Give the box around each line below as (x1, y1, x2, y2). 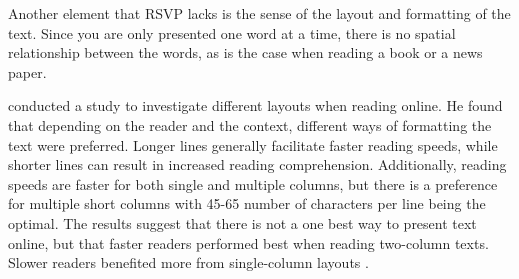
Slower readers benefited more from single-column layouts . (8, 252, 369, 273)
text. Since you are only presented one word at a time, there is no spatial (8, 22, 456, 43)
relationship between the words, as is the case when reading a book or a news (8, 42, 483, 63)
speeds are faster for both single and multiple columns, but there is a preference (8, 173, 498, 194)
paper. (8, 61, 47, 82)
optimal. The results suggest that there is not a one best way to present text (8, 212, 477, 233)
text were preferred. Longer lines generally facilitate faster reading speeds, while (8, 134, 498, 155)
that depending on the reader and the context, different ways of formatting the (8, 114, 492, 135)
